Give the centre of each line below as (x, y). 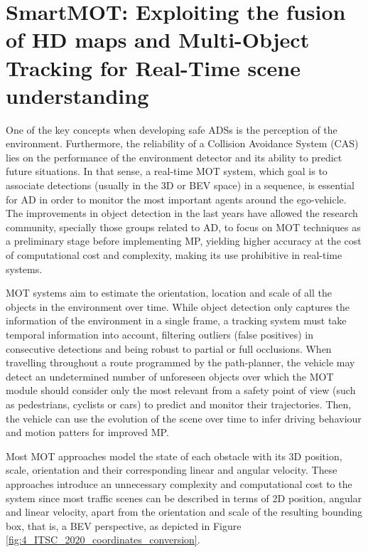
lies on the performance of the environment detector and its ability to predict (174, 157)
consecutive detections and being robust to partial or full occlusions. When (169, 348)
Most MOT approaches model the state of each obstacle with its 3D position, (174, 456)
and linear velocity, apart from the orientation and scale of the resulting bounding (184, 512)
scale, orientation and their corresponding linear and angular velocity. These (172, 470)
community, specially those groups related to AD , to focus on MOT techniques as (183, 227)
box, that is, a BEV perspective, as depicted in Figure (124, 525)
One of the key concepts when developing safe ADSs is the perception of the (172, 129)
